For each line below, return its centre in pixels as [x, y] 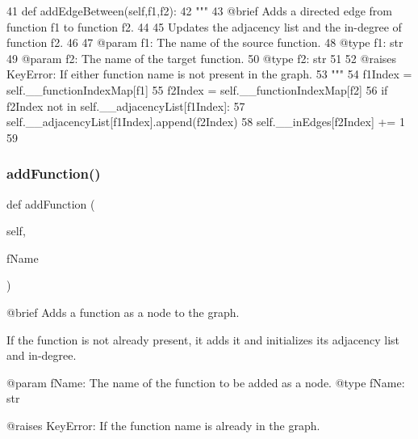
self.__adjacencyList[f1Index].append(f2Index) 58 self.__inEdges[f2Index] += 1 [206, 122]
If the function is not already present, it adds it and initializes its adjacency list [203, 339]
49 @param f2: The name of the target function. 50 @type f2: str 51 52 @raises [202, 58]
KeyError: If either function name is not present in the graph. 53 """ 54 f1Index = [209, 74]
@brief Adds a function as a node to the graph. [123, 312]
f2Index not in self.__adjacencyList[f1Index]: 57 [126, 106]
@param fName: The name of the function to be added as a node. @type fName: [206, 382]
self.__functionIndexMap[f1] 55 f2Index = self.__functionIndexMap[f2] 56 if [197, 89]
